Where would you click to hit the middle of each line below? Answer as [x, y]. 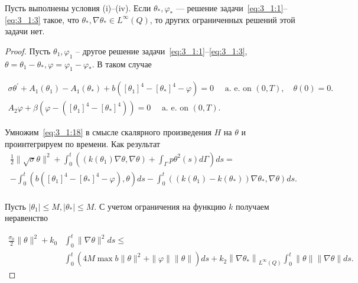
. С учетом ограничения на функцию [160, 206]
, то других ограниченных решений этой [222, 19]
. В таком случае [122, 64]
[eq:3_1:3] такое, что [42, 19]
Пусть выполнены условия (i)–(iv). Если [78, 8]
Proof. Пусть [28, 51]
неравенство [27, 218]
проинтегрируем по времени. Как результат [82, 144]
